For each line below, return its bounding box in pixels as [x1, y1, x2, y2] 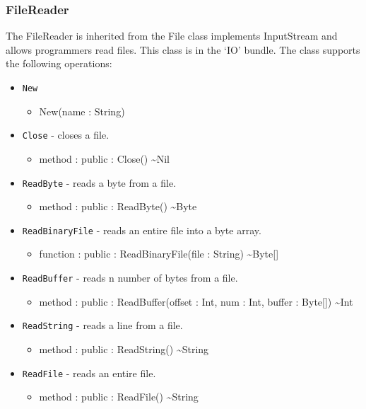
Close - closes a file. [22, 127, 110, 142]
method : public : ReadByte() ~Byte [39, 199, 197, 214]
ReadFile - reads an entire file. [22, 365, 156, 380]
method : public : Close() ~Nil [39, 151, 170, 166]
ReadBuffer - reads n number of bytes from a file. [22, 270, 238, 284]
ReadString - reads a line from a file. [22, 318, 183, 333]
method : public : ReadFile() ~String [39, 389, 199, 404]
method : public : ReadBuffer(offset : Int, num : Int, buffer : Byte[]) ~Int [39, 294, 353, 309]
